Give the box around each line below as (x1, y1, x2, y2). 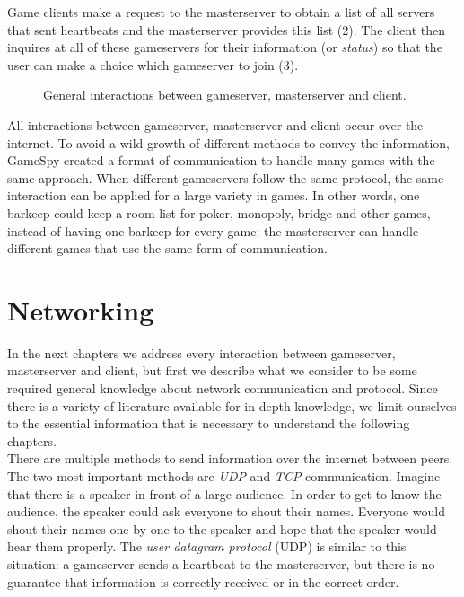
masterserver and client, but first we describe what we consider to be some (7, 361, 417, 380)
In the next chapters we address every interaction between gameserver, (7, 343, 396, 362)
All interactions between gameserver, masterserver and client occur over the (7, 115, 424, 134)
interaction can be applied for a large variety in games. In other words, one (7, 186, 420, 205)
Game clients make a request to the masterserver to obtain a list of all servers (7, 3, 435, 21)
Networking (7, 291, 154, 328)
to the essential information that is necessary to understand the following (7, 414, 410, 433)
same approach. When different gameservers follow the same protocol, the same (7, 168, 444, 187)
